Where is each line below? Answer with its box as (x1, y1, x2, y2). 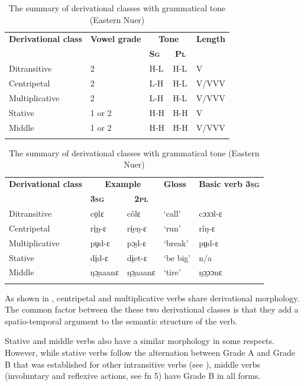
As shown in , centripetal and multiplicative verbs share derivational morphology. (5, 291, 300, 304)
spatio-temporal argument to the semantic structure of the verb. (5, 314, 238, 327)
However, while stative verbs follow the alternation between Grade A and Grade (5, 346, 295, 359)
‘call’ (163, 207, 181, 219)
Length (196, 33, 226, 45)
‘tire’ (163, 266, 181, 278)
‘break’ (163, 236, 189, 249)
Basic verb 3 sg (199, 178, 260, 190)
